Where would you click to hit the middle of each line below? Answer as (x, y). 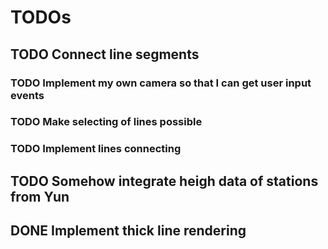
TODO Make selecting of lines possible (106, 122)
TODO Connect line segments (105, 54)
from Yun (40, 196)
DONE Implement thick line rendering (128, 231)
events (27, 95)
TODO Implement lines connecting (96, 149)
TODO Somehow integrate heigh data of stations (164, 181)
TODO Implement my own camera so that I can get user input (161, 83)
